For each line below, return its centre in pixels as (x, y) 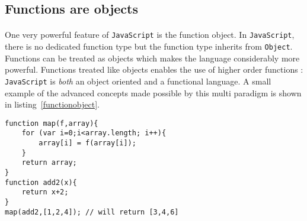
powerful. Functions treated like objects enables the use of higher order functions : (154, 69)
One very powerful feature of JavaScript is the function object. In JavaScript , (150, 35)
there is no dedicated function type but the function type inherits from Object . (149, 46)
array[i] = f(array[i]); (87, 143)
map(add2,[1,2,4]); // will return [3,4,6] (92, 212)
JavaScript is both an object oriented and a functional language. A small (138, 81)
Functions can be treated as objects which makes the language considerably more (152, 58)
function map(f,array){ (52, 123)
